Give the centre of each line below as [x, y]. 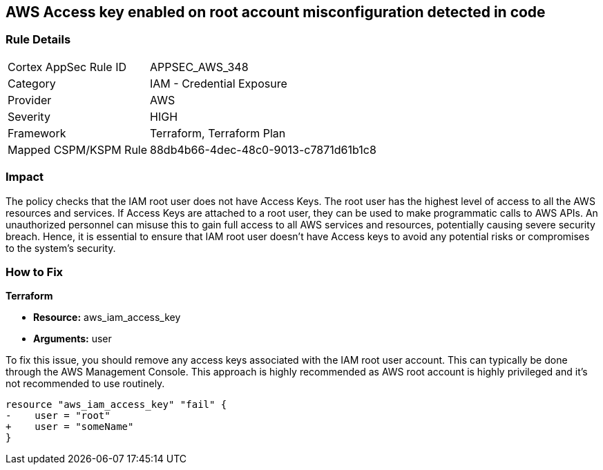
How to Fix [35, 272]
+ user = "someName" [70, 427]
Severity [29, 116]
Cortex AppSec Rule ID [67, 67]
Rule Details [38, 40]
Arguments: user [73, 339]
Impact [25, 177]
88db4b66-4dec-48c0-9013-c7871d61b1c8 [263, 149]
